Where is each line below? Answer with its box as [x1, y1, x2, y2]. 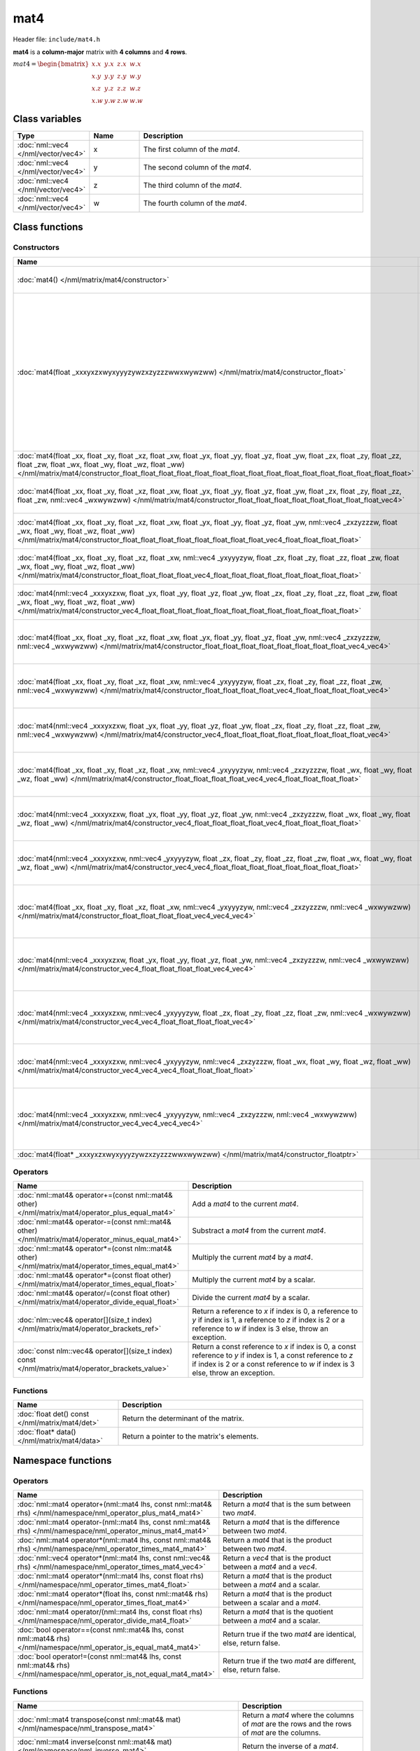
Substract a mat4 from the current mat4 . [192, 1226, 326, 1236]
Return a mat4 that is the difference [223, 1517, 340, 1527]
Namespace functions [13, 1454, 112, 1467]
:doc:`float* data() [17, 1427, 76, 1437]
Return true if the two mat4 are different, [223, 1656, 356, 1666]
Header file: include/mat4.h [13, 35, 101, 43]
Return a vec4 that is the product [223, 1553, 332, 1563]
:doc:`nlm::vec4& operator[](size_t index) [17, 1315, 153, 1325]
